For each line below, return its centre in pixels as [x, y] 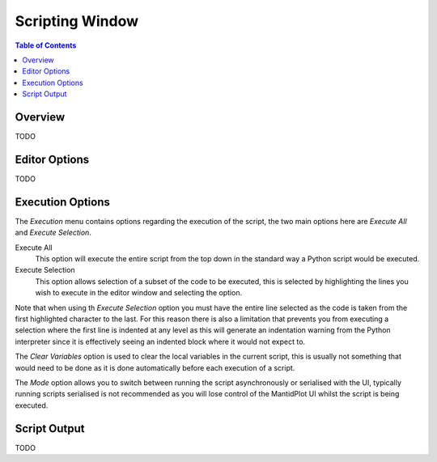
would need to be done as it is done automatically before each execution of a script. [155, 367]
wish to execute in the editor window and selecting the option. [139, 293]
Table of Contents [46, 45]
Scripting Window [77, 21]
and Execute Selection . [53, 233]
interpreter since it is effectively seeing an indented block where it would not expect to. [160, 341]
